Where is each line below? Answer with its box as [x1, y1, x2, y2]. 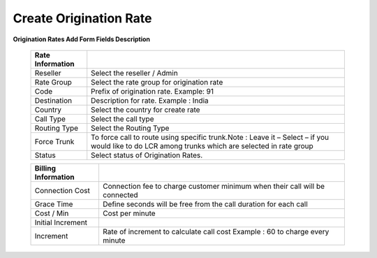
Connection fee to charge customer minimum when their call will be [102, 181, 325, 191]
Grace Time [34, 199, 73, 209]
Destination [34, 95, 73, 105]
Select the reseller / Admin [91, 68, 178, 78]
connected [102, 189, 139, 199]
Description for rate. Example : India [91, 95, 209, 105]
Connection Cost [34, 185, 91, 195]
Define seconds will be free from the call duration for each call [102, 199, 309, 209]
